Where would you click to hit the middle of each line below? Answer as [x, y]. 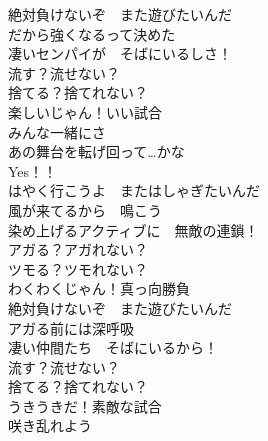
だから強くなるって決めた [92, 33]
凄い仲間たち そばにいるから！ [113, 347]
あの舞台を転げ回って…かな [96, 151]
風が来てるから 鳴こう [85, 209]
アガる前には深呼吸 [71, 327]
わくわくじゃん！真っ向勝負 [99, 288]
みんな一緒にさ [57, 131]
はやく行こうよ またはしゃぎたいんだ [134, 190]
